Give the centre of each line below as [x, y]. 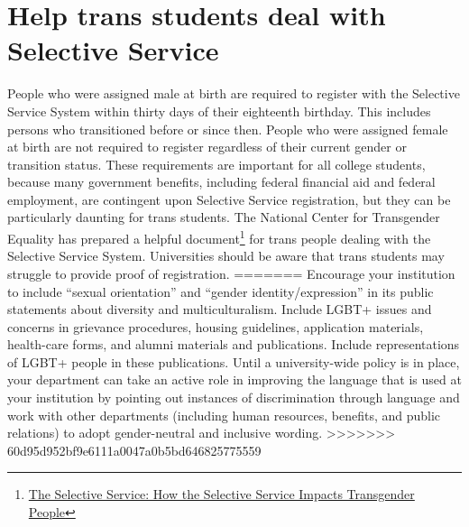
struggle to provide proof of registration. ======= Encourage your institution [231, 273]
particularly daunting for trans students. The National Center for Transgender [224, 217]
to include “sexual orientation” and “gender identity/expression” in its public [221, 291]
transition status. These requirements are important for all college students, [216, 164]
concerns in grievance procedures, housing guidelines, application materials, [216, 326]
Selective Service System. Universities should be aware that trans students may [226, 256]
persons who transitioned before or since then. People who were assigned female [228, 129]
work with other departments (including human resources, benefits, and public [224, 415]
